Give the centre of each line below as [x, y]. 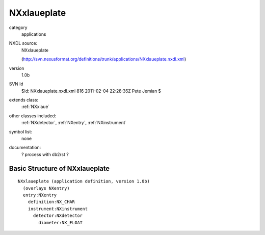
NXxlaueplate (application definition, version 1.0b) [84, 181]
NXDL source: [23, 43]
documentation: [25, 148]
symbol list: [21, 131]
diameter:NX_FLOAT [61, 222]
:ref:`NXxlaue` [35, 107]
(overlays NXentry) [46, 188]
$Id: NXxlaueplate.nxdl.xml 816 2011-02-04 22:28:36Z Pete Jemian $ [91, 91]
